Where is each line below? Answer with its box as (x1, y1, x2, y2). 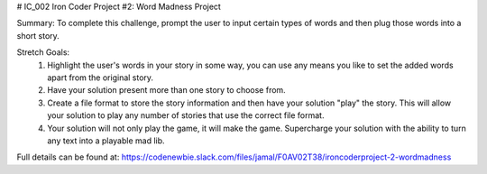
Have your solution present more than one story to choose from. (47, 85, 286, 96)
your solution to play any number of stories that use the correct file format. (47, 110, 325, 121)
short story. (16, 30, 60, 41)
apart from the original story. (47, 72, 153, 83)
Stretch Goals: (16, 47, 70, 58)
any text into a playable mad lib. (47, 135, 166, 146)
